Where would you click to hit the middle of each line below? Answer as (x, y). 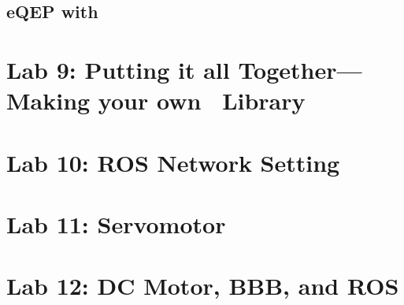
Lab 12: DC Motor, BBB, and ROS (203, 286)
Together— (300, 69)
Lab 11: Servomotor (116, 223)
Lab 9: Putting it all (118, 69)
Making (48, 100)
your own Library (202, 100)
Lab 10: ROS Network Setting (173, 162)
